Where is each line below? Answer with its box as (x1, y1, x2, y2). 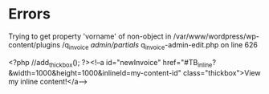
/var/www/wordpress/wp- (173, 31, 259, 41)
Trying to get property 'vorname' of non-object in (8, 31, 172, 41)
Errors (8, 5, 51, 23)
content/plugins (8, 39, 61, 49)
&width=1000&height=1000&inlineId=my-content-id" (8, 67, 182, 77)
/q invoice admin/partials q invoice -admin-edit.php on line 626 (61, 39, 259, 51)
